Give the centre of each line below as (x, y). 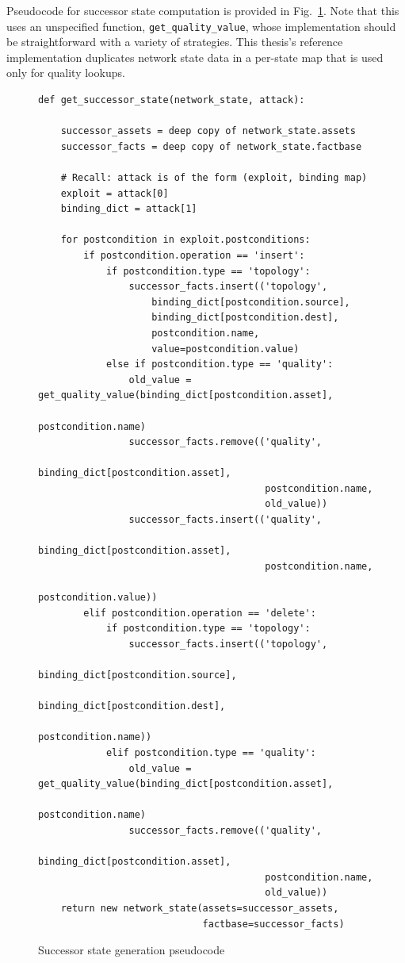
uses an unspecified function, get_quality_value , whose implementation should (201, 26)
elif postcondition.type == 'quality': (211, 752)
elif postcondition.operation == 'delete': (200, 613)
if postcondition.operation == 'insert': (194, 255)
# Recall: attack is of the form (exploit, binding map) (214, 178)
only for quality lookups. (66, 73)
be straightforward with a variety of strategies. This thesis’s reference (175, 42)
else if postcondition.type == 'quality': (220, 364)
